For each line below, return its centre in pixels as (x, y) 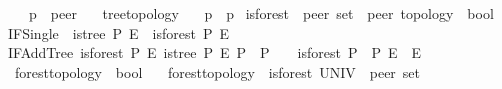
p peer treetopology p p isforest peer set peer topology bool (261, 13)
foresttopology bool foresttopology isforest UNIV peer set (217, 71)
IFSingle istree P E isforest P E (119, 32)
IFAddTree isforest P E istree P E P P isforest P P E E (215, 52)
